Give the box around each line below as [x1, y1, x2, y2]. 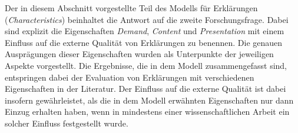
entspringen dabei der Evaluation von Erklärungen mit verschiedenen [5, 71, 254, 83]
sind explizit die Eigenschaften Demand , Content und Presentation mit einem [5, 25, 284, 37]
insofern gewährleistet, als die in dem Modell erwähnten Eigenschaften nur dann [5, 94, 294, 106]
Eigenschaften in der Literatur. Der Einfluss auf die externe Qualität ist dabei [5, 82, 286, 95]
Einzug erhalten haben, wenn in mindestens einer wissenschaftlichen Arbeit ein [5, 105, 290, 118]
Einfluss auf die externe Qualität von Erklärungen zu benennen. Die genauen [5, 36, 283, 48]
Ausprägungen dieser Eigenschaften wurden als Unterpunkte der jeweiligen [5, 48, 274, 60]
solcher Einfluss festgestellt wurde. [5, 117, 128, 129]
